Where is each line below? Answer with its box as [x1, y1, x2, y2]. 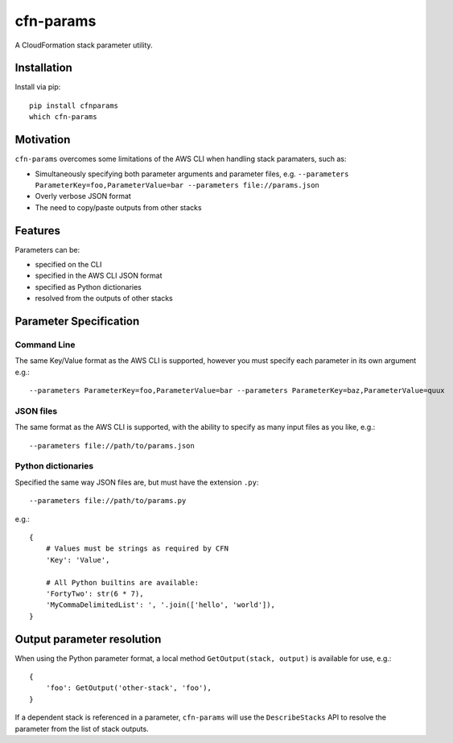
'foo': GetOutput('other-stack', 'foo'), [45, 683, 212, 692]
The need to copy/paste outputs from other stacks [35, 202, 202, 213]
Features [14, 224, 60, 237]
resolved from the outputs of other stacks [35, 294, 173, 303]
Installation [14, 61, 72, 75]
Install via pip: [14, 82, 61, 92]
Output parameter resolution [14, 632, 162, 646]
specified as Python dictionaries [35, 282, 142, 291]
